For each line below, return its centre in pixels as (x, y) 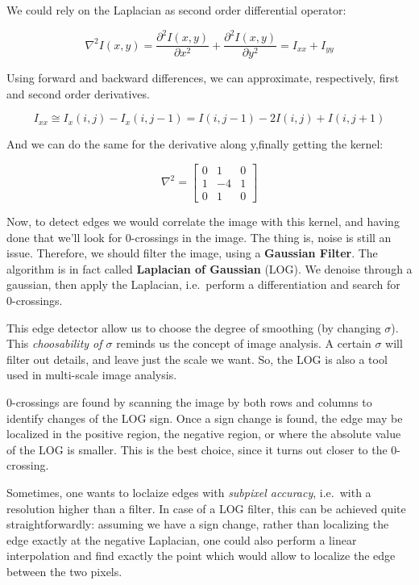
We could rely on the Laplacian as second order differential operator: (176, 10)
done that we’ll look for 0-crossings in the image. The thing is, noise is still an (199, 237)
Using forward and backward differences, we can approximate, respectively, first (203, 78)
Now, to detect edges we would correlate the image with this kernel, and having (203, 221)
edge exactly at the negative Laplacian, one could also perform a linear (182, 539)
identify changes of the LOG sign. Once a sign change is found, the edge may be (205, 418)
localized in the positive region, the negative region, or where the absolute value (204, 434)
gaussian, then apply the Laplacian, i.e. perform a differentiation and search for (203, 284)
